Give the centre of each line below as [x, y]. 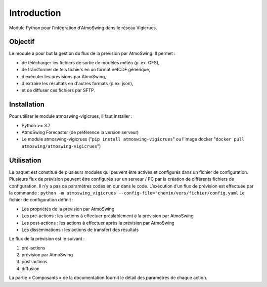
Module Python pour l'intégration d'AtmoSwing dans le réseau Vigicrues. [83, 28]
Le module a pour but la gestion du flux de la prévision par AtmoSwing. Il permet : [92, 53]
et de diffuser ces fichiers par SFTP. [58, 90]
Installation [27, 105]
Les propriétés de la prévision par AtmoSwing [68, 209]
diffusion [30, 268]
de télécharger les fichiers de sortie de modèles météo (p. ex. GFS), [91, 62]
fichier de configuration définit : [41, 200]
